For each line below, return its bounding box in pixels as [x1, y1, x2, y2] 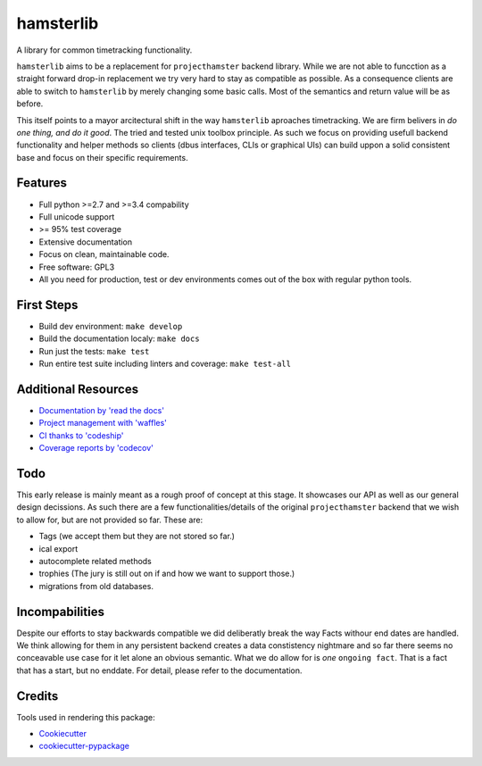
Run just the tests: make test [38, 346, 150, 356]
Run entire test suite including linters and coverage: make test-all [38, 358, 292, 369]
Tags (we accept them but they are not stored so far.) [38, 531, 236, 542]
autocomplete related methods [38, 555, 152, 566]
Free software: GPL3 [38, 262, 115, 272]
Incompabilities [16, 604, 104, 620]
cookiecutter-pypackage [38, 741, 129, 752]
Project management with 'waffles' [38, 418, 167, 429]
